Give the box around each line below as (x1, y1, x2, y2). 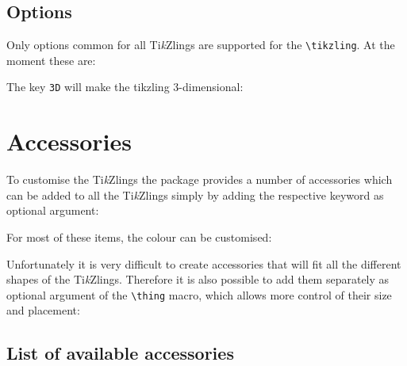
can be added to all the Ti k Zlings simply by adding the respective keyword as (6, 186, 384, 203)
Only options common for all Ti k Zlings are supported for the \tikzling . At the (6, 36, 395, 53)
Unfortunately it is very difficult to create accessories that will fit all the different (6, 255, 401, 272)
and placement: (6, 302, 80, 318)
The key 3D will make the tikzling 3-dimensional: (6, 78, 244, 95)
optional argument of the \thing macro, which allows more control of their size (6, 286, 392, 303)
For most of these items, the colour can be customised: (6, 229, 272, 246)
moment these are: (6, 51, 96, 68)
